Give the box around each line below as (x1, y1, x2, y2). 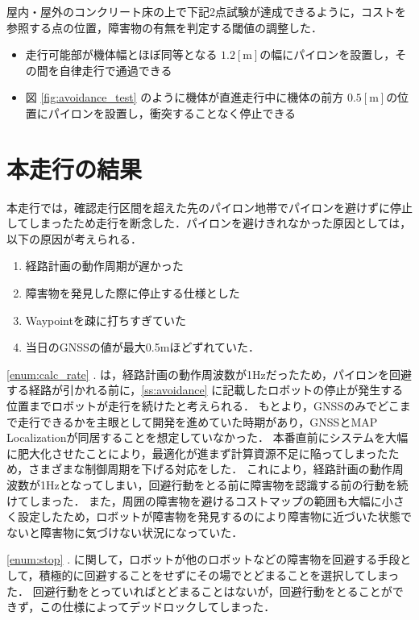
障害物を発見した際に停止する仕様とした (25, 285, 240, 302)
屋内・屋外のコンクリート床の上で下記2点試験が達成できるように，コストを (6, 3, 407, 19)
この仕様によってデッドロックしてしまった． (39, 598, 276, 615)
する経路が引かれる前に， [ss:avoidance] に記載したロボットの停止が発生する (6, 381, 404, 398)
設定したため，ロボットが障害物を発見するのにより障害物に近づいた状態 (17, 508, 401, 525)
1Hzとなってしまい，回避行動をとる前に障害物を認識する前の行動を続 (39, 476, 409, 493)
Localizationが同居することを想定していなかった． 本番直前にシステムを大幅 (6, 429, 409, 446)
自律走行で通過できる (59, 61, 172, 78)
